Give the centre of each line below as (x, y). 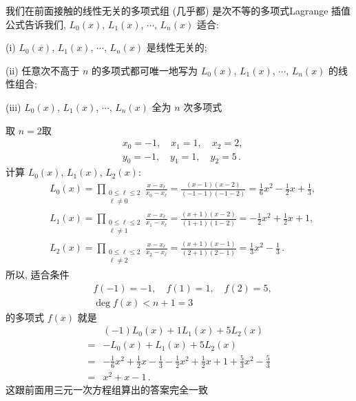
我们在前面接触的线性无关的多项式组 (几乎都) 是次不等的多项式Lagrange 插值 (178, 10)
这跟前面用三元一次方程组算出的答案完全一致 (107, 389)
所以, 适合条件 (38, 274)
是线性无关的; (177, 47)
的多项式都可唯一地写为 (145, 70)
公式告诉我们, (36, 24)
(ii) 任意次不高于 (43, 70)
